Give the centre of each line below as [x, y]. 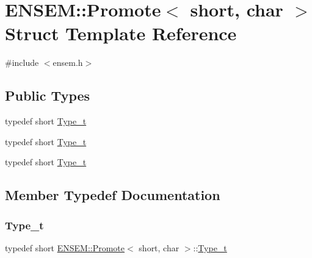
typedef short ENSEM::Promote [65, 247]
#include [22, 63]
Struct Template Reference [121, 33]
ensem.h [68, 63]
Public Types [48, 95]
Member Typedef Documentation [113, 195]
